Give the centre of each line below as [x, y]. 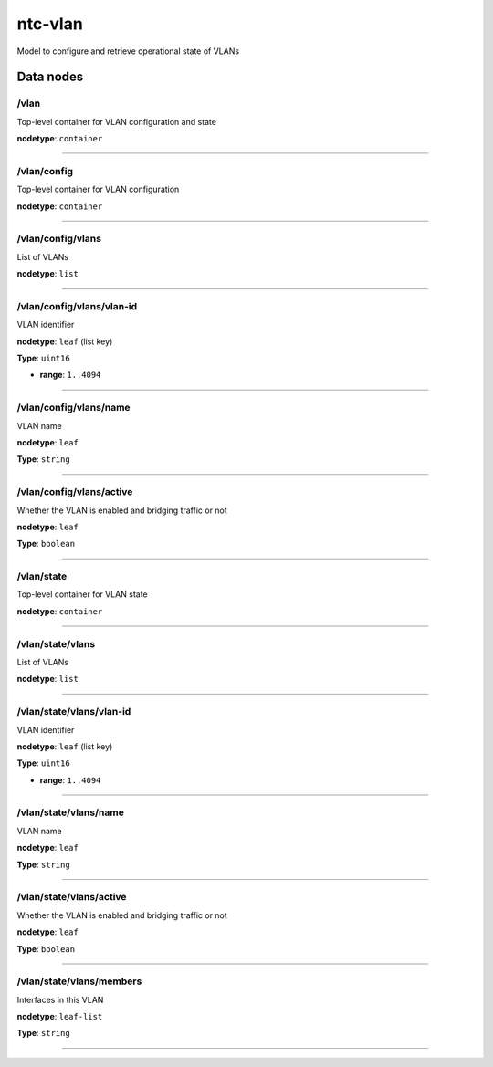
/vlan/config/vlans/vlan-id [77, 306]
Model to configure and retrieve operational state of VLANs [128, 51]
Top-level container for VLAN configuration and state [116, 121]
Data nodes [50, 77]
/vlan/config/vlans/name [74, 408]
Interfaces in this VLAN [60, 999]
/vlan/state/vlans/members [79, 981]
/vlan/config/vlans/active [75, 492]
